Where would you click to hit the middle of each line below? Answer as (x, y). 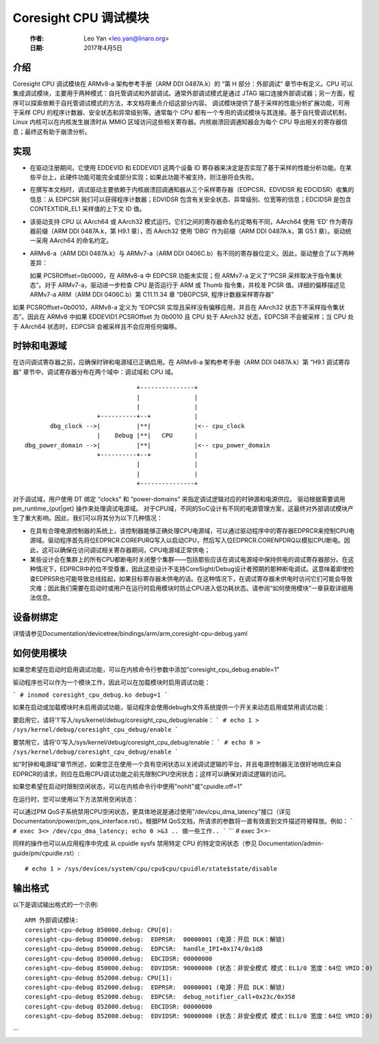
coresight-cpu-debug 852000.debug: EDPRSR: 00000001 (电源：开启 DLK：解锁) (155, 987)
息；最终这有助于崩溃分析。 (52, 132)
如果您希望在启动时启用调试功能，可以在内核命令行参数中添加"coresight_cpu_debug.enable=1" (146, 670)
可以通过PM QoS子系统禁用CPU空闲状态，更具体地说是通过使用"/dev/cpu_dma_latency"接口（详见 (152, 811)
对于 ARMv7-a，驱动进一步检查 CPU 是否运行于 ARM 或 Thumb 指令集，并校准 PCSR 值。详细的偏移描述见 (195, 285)
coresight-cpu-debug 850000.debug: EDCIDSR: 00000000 (119, 958)
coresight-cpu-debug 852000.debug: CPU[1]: (99, 978)
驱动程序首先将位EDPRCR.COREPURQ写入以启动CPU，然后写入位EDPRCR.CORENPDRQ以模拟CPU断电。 (196, 540)
